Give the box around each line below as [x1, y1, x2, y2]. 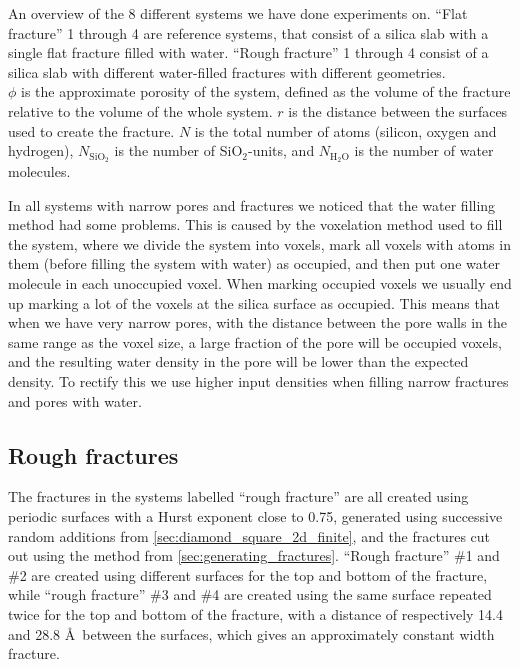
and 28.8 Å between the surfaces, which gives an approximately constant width [8, 623, 495, 644]
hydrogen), [8, 140, 74, 161]
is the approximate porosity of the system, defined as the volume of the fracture [21, 81, 511, 102]
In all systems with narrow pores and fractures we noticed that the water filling [8, 194, 496, 215]
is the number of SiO [114, 140, 243, 161]
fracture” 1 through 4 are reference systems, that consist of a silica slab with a [8, 22, 489, 43]
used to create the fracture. [8, 120, 175, 141]
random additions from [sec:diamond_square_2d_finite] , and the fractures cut [8, 525, 491, 546]
